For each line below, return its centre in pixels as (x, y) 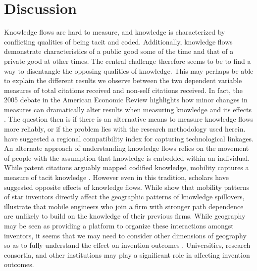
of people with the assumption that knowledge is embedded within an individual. (127, 158)
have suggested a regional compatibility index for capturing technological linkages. (129, 138)
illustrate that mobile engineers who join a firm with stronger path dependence (124, 206)
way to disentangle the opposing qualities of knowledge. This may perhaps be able (129, 70)
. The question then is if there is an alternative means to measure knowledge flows (129, 119)
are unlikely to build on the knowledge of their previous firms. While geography (125, 216)
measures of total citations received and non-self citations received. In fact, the (123, 90)
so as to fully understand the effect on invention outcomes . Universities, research (127, 245)
